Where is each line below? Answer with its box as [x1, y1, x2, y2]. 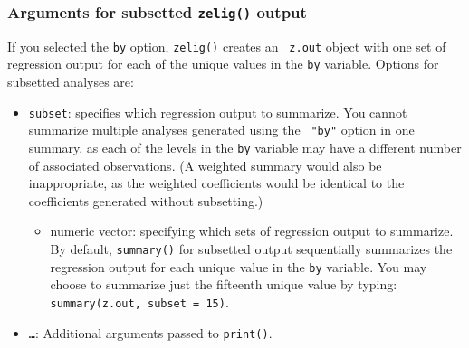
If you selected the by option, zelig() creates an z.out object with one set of [7, 36, 446, 55]
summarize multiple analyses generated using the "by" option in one [28, 120, 415, 139]
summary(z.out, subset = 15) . [50, 292, 229, 311]
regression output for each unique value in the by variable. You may [50, 257, 427, 276]
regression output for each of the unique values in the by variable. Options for [7, 54, 439, 73]
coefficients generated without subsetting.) [28, 191, 263, 210]
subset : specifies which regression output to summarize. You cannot [28, 102, 407, 121]
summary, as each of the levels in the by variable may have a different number [28, 138, 462, 156]
